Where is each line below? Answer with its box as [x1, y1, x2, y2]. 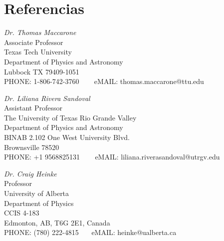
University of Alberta [4, 188, 69, 198]
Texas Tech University [4, 46, 72, 57]
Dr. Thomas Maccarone [4, 27, 76, 37]
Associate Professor [4, 36, 63, 47]
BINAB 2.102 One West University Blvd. [4, 132, 130, 142]
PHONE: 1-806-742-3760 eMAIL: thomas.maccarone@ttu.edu [4, 76, 204, 86]
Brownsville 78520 [4, 141, 59, 152]
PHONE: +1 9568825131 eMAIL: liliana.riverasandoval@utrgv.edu [4, 151, 220, 162]
